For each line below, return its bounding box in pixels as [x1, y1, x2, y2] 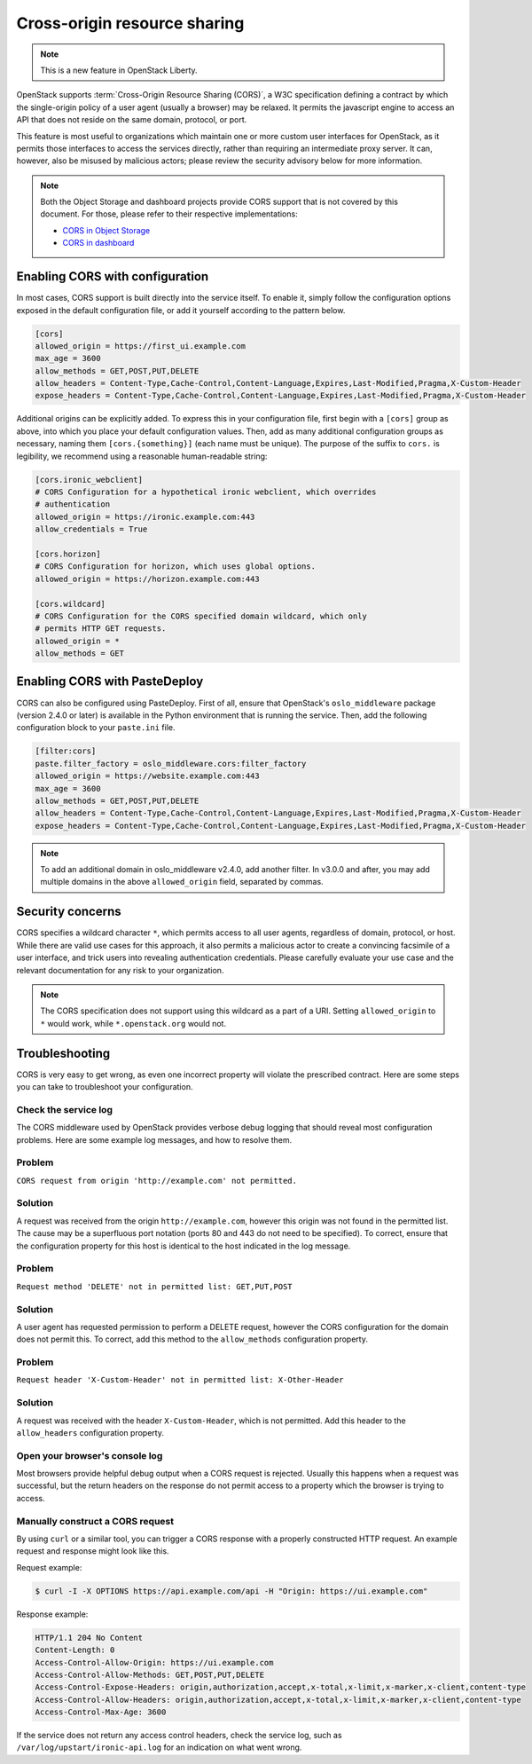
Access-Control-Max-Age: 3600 [35, 1707, 167, 1717]
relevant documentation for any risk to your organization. [16, 965, 224, 975]
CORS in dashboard [62, 238, 135, 248]
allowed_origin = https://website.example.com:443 [35, 771, 261, 781]
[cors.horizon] [35, 548, 101, 559]
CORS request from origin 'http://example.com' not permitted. [16, 1176, 297, 1185]
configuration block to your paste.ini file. [16, 722, 176, 733]
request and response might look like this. [16, 1546, 169, 1556]
